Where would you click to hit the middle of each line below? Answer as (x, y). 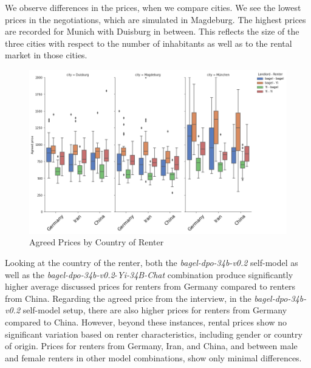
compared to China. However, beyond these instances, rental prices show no (146, 322)
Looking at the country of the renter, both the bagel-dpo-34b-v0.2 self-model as (152, 262)
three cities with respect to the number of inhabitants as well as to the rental (149, 43)
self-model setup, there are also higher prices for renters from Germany (155, 310)
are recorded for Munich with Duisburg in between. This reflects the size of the (152, 31)
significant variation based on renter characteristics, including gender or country (154, 334)
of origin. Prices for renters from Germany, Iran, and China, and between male (151, 346)
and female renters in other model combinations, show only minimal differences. (153, 357)
